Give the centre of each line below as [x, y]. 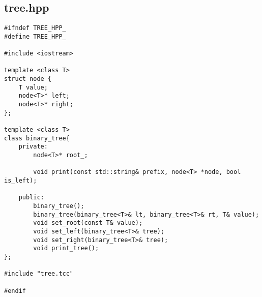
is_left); [21, 181]
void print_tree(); [66, 248]
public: [31, 198]
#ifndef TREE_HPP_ [35, 28]
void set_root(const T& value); [88, 223]
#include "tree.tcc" [39, 274]
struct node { [28, 79]
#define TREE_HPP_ [35, 36]
